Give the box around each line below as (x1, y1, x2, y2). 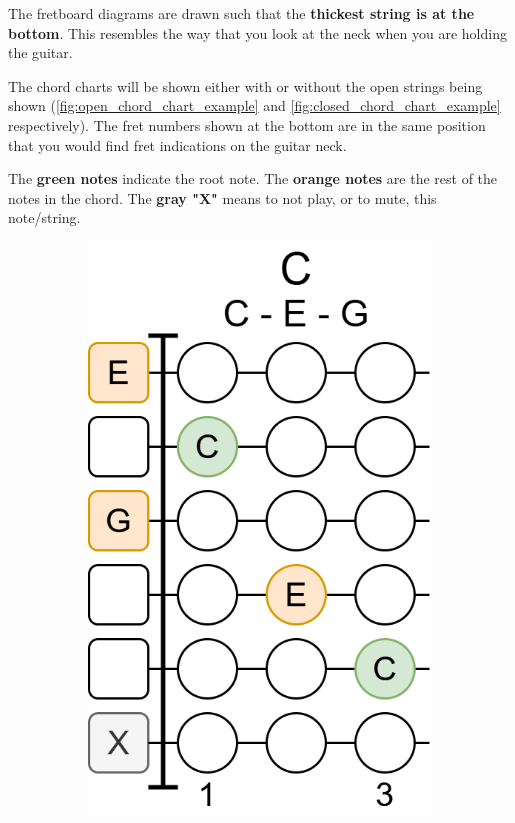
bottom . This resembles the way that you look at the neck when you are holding (8, 22, 507, 43)
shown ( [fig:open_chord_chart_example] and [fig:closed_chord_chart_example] (8, 95, 501, 116)
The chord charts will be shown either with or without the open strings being (8, 75, 483, 96)
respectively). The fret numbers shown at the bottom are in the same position (8, 114, 486, 135)
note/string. (8, 207, 81, 228)
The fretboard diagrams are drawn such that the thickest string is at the (8, 3, 475, 23)
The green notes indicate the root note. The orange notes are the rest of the (8, 168, 498, 189)
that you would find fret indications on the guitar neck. (8, 134, 347, 155)
